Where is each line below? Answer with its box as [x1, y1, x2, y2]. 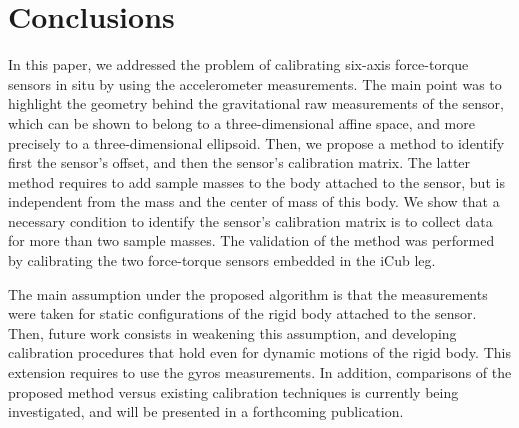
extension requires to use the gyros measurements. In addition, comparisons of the [8, 362, 512, 383]
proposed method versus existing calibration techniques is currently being [8, 381, 459, 402]
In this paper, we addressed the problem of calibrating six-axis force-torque [8, 54, 469, 75]
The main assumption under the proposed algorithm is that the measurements [8, 283, 488, 304]
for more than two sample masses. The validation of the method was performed [8, 230, 495, 251]
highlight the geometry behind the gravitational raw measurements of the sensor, [8, 93, 504, 114]
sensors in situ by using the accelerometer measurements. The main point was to [8, 73, 502, 94]
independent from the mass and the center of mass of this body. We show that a [8, 191, 500, 212]
